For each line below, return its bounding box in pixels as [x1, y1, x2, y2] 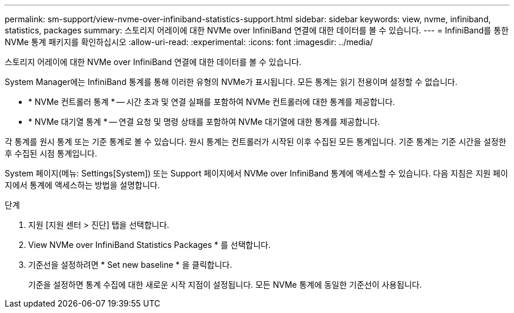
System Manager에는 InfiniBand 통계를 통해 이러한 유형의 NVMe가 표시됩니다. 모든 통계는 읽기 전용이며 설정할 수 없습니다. [5, 77, 458, 87]
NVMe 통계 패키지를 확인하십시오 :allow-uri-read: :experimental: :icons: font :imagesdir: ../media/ [5, 37, 373, 47]
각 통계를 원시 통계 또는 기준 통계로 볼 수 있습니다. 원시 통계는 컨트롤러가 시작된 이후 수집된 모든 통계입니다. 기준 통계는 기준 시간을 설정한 [5, 137, 506, 147]
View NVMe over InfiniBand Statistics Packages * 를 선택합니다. [28, 240, 271, 250]
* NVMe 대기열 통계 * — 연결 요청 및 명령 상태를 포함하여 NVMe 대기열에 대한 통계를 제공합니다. [28, 117, 380, 127]
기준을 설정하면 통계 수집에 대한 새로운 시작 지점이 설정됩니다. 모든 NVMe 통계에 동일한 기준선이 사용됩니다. [28, 280, 422, 290]
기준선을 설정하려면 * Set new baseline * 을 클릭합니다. [28, 260, 232, 270]
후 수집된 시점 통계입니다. [5, 148, 97, 158]
